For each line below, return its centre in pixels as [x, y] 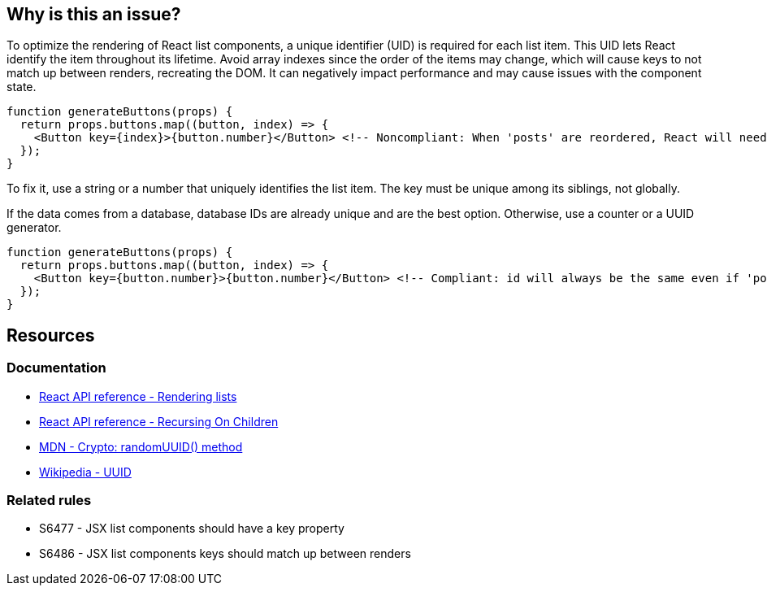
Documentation [56, 368]
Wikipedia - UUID [85, 472]
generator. [34, 228]
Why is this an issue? [94, 14]
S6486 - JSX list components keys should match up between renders [225, 554]
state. [22, 87]
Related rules [49, 501]
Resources [51, 335]
